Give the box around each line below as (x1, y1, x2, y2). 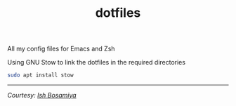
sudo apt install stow (7, 72, 74, 79)
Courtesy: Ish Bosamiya (7, 91, 77, 100)
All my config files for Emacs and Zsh (7, 44, 115, 53)
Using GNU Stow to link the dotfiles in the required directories (7, 58, 186, 67)
